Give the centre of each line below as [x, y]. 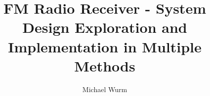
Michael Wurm [105, 89]
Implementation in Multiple [105, 46]
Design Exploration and [105, 27]
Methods [105, 65]
